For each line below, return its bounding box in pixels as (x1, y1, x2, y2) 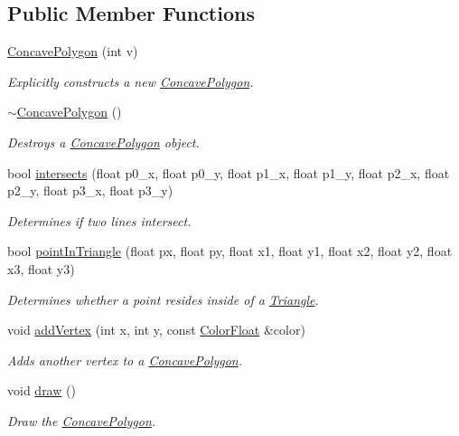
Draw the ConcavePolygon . (7, 411, 156, 430)
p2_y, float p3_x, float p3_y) (7, 181, 173, 200)
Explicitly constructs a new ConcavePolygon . (7, 71, 254, 90)
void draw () (7, 381, 76, 400)
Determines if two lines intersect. (7, 211, 192, 230)
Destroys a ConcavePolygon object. (7, 132, 200, 151)
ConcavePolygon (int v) (7, 42, 138, 61)
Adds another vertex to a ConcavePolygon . (7, 350, 243, 369)
